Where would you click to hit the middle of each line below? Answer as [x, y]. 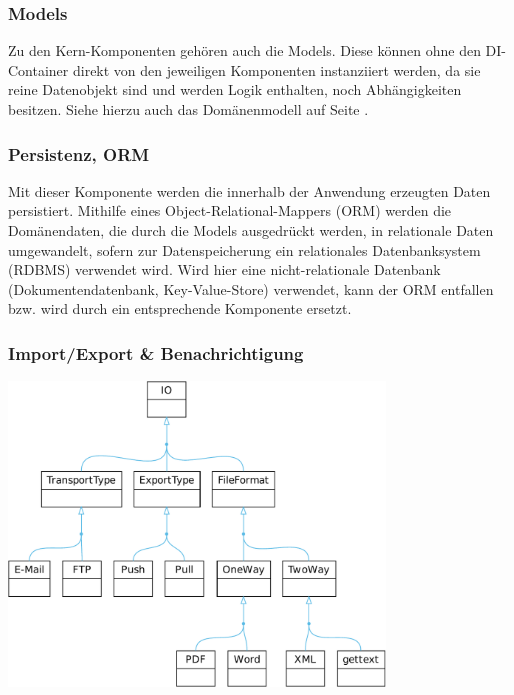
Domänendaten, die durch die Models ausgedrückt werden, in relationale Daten [251, 230]
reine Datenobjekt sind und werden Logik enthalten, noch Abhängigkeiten [235, 89]
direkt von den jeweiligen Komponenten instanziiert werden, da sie [276, 69]
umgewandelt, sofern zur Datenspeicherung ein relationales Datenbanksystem [244, 249]
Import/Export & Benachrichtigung [156, 352]
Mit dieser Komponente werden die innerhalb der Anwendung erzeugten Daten [249, 190]
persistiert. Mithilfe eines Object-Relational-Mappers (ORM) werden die [230, 210]
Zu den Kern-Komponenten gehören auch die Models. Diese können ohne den [244, 50]
